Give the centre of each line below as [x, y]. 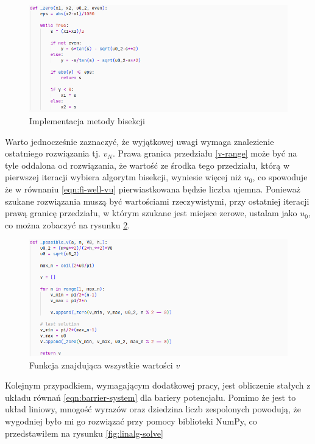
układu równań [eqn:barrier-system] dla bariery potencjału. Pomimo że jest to [150, 397]
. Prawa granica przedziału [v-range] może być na [205, 153]
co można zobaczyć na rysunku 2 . [68, 224]
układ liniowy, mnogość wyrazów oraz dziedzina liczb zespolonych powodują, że [153, 409]
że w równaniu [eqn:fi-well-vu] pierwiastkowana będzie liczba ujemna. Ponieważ [153, 189]
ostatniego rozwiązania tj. [53, 153]
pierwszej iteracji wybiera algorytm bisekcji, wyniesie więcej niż [123, 177]
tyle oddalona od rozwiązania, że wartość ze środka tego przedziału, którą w [147, 165]
